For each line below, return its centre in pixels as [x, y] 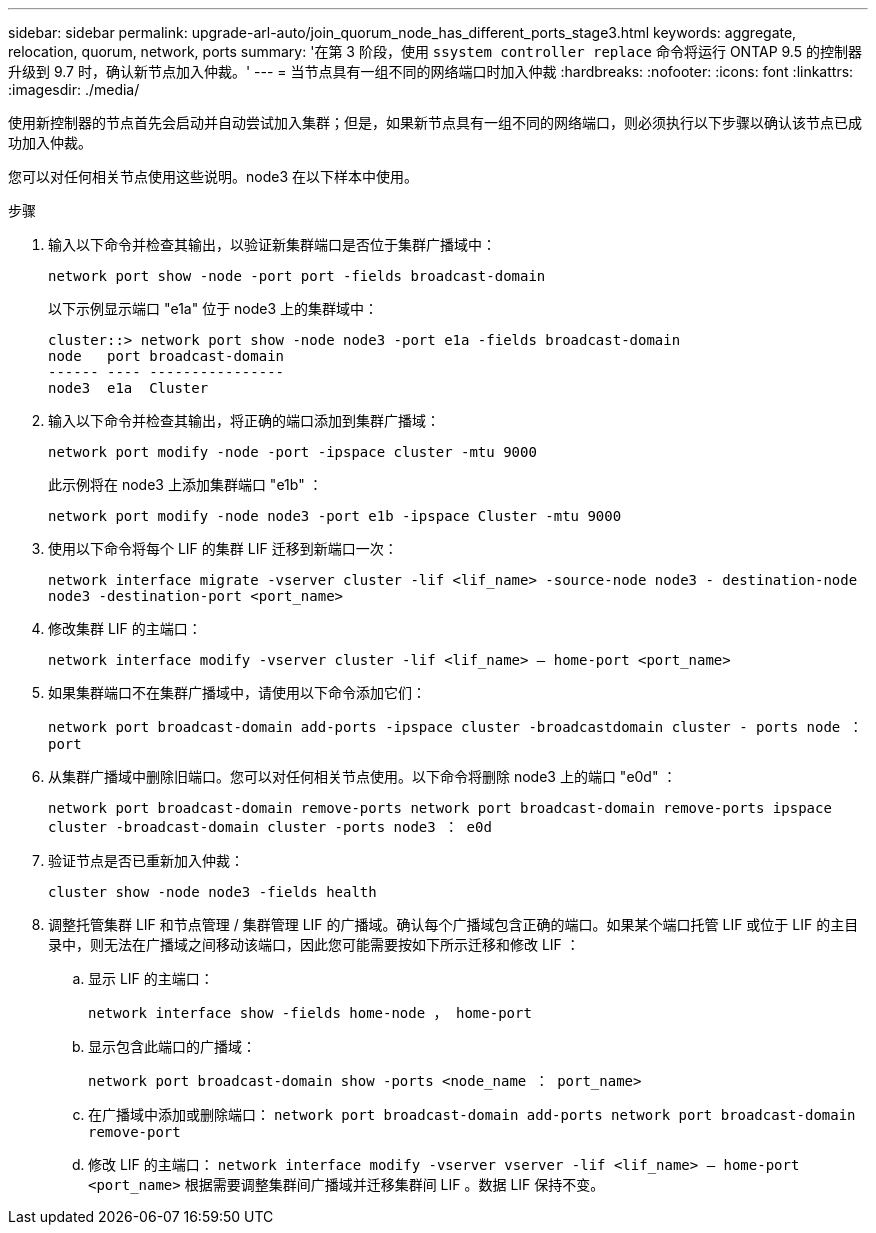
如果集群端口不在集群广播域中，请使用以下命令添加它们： [237, 692]
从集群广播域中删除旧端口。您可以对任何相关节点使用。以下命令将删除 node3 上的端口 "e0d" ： [362, 776]
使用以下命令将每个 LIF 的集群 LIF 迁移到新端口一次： [223, 548]
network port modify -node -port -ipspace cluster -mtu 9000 [292, 452]
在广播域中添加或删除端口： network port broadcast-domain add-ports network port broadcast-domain [472, 1114]
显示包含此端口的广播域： [172, 1046]
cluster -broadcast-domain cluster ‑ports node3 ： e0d [270, 827]
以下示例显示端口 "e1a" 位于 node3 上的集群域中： [213, 308]
